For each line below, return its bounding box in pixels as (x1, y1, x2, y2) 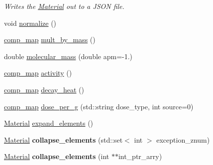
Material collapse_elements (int (4, 151, 109, 162)
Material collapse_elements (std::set (4, 134, 123, 145)
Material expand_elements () (4, 118, 94, 128)
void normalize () (4, 17, 57, 28)
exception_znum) (156, 134, 210, 145)
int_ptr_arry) (118, 151, 162, 162)
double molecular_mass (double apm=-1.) (4, 51, 133, 61)
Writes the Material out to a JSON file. (4, 1, 124, 11)
